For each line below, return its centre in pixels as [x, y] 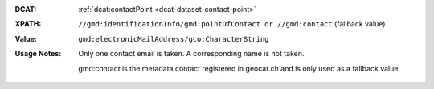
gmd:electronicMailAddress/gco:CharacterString [174, 39]
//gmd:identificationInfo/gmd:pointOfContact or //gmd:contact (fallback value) [232, 24]
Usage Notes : [38, 54]
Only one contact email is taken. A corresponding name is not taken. [191, 54]
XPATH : [28, 24]
